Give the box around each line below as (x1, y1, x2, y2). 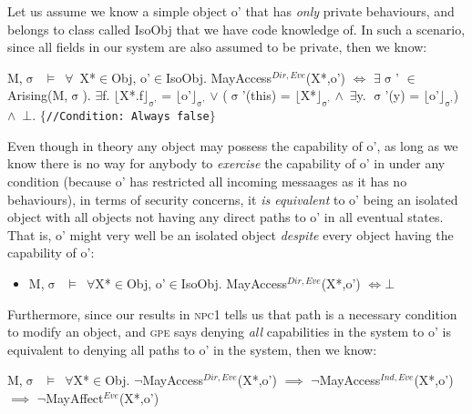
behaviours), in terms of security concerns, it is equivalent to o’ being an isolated (7, 189, 458, 208)
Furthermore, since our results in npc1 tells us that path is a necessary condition (7, 304, 457, 323)
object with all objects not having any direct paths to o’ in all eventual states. (7, 207, 444, 227)
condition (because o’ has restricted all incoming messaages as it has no (7, 172, 407, 191)
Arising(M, (7, 86, 68, 105)
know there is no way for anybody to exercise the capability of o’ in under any (7, 154, 446, 173)
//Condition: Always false (46, 110, 210, 124)
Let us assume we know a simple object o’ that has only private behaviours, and (7, 2, 455, 20)
